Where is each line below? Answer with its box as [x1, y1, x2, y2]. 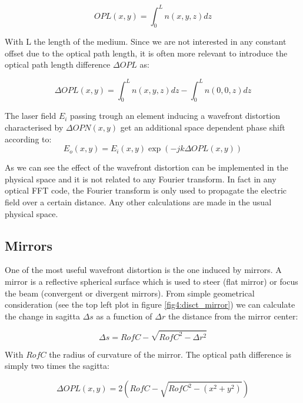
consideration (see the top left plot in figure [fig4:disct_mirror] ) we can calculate [5, 298, 295, 311]
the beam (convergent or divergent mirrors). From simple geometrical [5, 287, 255, 299]
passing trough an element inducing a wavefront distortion [70, 109, 281, 122]
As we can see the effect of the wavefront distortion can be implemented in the [5, 161, 288, 174]
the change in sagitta [5, 309, 81, 322]
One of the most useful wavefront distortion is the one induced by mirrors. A [5, 264, 282, 276]
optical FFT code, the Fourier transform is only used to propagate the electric [5, 184, 287, 196]
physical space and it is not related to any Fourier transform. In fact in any [5, 172, 277, 185]
